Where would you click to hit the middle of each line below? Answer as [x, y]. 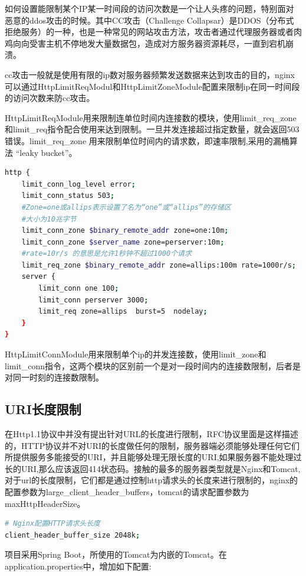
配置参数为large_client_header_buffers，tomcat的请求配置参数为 [127, 491]
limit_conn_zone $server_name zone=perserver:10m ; [123, 242]
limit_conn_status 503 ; [68, 196]
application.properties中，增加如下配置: [78, 566]
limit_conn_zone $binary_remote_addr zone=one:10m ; [125, 231]
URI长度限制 [43, 409]
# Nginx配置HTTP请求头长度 [52, 524]
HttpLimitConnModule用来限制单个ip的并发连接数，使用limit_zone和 [136, 354]
